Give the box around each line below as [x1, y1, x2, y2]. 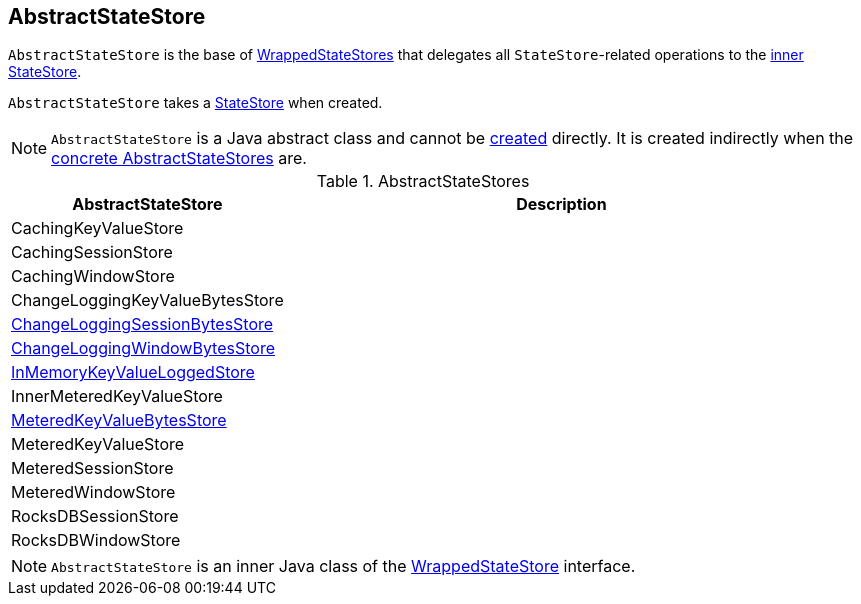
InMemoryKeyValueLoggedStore [11, 362, 255, 383]
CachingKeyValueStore [11, 218, 184, 239]
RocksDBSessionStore [11, 506, 179, 527]
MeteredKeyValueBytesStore [11, 410, 227, 431]
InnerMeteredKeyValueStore [11, 386, 223, 407]
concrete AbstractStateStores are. [51, 148, 307, 169]
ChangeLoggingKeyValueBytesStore [11, 290, 284, 311]
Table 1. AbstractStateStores [316, 171, 530, 192]
